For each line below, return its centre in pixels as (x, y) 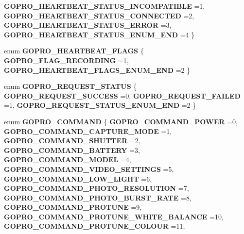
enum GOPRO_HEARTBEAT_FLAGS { (74, 51)
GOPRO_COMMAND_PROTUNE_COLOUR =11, (95, 226)
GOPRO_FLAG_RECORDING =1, (66, 60)
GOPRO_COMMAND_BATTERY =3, (72, 150)
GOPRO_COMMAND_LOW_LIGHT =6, (78, 178)
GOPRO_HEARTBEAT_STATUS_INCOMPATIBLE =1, (105, 6)
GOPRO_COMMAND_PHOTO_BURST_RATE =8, (98, 197)
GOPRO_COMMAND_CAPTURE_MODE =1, (88, 131)
